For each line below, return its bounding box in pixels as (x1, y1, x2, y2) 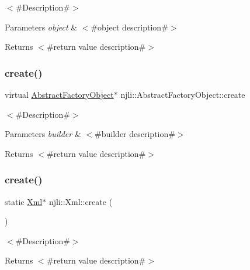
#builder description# (95, 128, 175, 140)
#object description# (91, 20, 168, 33)
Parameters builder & (5, 128, 81, 140)
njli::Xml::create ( (48, 195, 113, 207)
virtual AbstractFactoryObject (5, 88, 114, 100)
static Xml (5, 195, 43, 207)
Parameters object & (5, 20, 78, 33)
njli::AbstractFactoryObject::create (120, 88, 245, 100)
